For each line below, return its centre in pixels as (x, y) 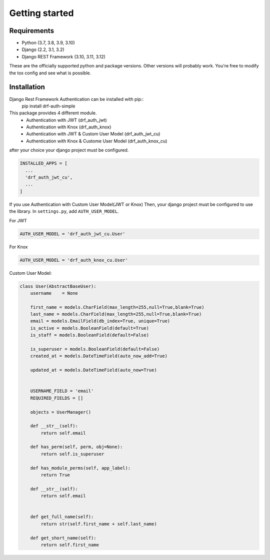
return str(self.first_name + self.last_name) (99, 524)
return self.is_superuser (72, 454)
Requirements (32, 31)
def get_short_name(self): (63, 538)
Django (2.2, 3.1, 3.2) (43, 49)
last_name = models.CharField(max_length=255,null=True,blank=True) (116, 314)
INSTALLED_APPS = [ (43, 163)
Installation (27, 87)
